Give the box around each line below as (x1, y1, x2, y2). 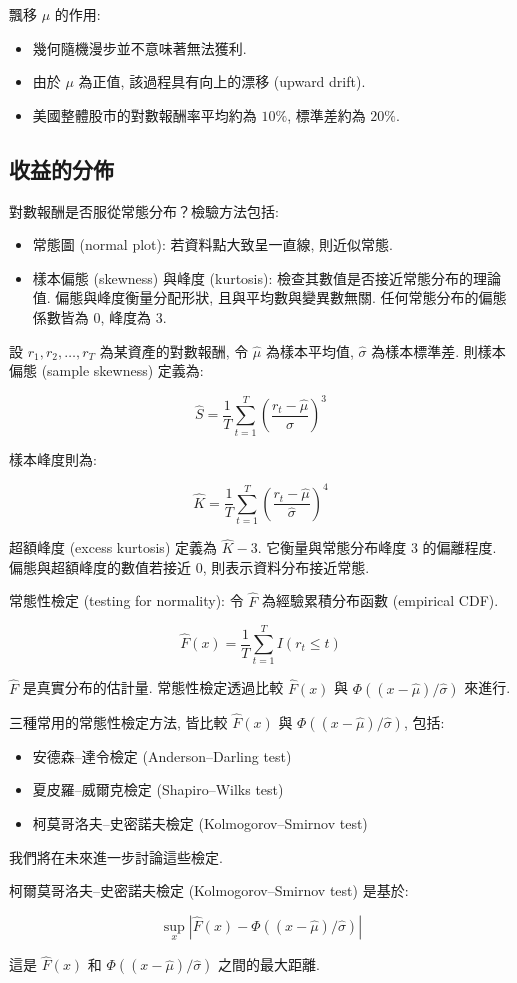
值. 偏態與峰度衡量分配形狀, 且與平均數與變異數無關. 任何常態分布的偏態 (32, 287, 507, 308)
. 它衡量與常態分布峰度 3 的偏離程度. (257, 537, 497, 558)
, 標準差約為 (287, 104, 366, 125)
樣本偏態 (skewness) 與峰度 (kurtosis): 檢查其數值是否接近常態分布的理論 (32, 267, 502, 288)
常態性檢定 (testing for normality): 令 (9, 590, 244, 611)
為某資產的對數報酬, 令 (99, 340, 249, 361)
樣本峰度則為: (9, 448, 97, 469)
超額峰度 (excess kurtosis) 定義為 (9, 537, 217, 558)
